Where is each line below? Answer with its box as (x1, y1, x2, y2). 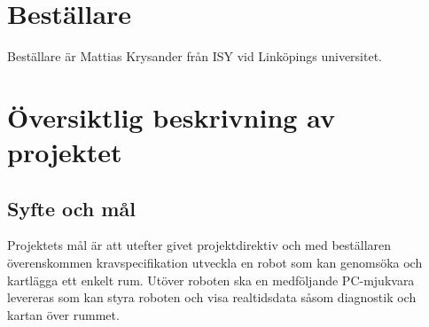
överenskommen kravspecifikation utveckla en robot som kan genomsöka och (7, 253, 423, 272)
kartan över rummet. (7, 305, 120, 323)
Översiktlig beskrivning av (7, 98, 335, 135)
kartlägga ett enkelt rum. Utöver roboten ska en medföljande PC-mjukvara (7, 270, 415, 289)
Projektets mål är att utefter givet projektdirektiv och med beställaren (7, 236, 392, 254)
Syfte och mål (7, 194, 136, 222)
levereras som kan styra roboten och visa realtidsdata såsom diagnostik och (7, 288, 417, 307)
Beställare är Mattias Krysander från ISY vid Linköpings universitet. (7, 47, 382, 66)
